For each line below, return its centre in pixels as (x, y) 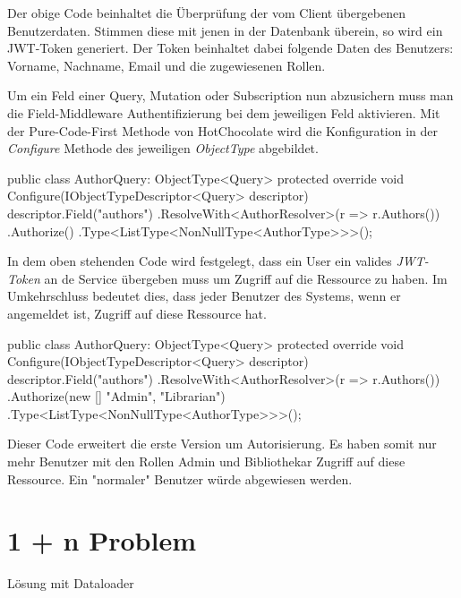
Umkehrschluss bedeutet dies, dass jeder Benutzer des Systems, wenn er (204, 296)
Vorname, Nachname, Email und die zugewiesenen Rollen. (166, 65)
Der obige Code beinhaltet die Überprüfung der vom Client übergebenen (206, 13)
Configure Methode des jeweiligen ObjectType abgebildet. (163, 148)
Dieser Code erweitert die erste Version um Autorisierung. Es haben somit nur (222, 444)
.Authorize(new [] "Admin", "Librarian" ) (116, 396)
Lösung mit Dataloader (71, 583)
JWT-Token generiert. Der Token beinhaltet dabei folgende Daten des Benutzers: (230, 48)
